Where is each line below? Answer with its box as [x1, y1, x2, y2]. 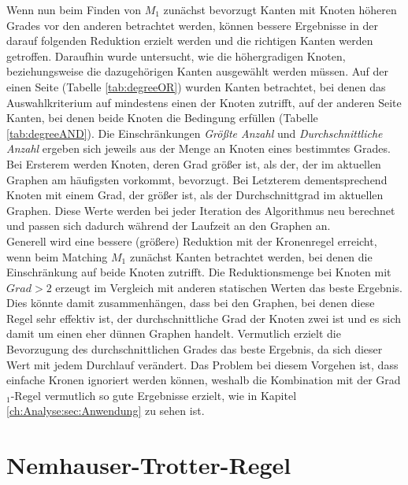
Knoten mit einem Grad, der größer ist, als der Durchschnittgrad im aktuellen [6, 187, 384, 203]
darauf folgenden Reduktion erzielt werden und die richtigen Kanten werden [6, 32, 373, 49]
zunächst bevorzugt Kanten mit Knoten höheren [163, 2, 397, 17]
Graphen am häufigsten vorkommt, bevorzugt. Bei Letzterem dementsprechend [6, 171, 388, 187]
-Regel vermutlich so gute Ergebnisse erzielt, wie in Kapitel [10, 387, 297, 403]
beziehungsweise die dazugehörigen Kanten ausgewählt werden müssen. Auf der [6, 63, 389, 80]
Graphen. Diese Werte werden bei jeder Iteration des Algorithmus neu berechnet [6, 202, 395, 218]
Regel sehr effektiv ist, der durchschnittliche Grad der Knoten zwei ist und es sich [6, 309, 402, 326]
